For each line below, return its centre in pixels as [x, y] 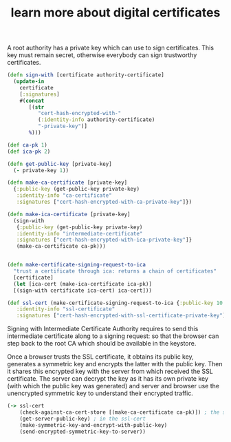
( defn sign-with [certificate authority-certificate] [86, 75]
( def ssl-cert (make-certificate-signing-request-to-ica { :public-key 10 [115, 303]
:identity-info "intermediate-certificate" [79, 233]
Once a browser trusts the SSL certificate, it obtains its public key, [100, 357]
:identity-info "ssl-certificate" [66, 309]
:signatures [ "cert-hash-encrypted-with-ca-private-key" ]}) [104, 202]
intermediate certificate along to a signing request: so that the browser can [113, 336]
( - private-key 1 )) [41, 170]
